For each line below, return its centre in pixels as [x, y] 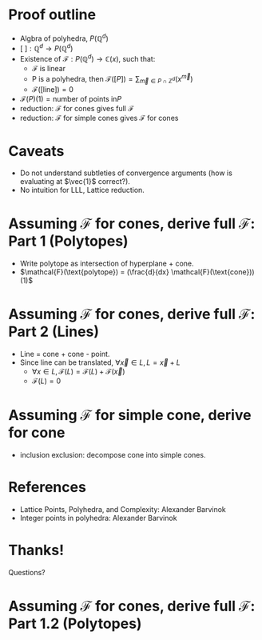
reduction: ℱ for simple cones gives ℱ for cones [99, 118]
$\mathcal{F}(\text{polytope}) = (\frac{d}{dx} [94, 272]
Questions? [27, 572]
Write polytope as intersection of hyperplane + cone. [107, 264]
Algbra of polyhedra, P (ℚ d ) [64, 38]
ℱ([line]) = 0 [53, 90]
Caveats [36, 151]
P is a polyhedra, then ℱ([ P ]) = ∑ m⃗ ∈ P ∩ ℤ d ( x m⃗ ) [112, 79]
